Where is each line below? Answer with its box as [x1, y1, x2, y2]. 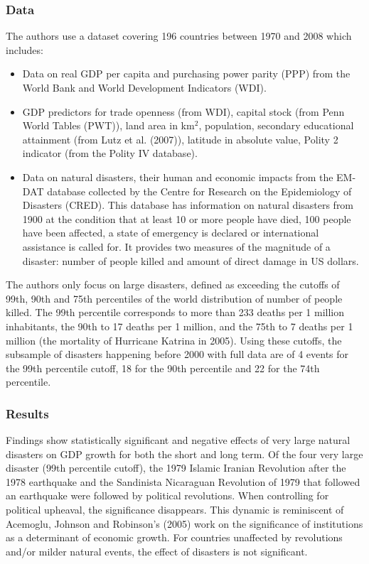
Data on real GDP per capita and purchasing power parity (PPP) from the [22, 66, 351, 81]
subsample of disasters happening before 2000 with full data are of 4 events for [6, 347, 349, 362]
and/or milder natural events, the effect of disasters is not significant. [6, 543, 308, 558]
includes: [6, 42, 43, 57]
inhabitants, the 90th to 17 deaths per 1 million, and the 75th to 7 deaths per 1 [6, 318, 353, 333]
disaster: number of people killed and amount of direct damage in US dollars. [22, 253, 359, 268]
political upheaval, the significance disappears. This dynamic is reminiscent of [6, 502, 344, 517]
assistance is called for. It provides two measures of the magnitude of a [22, 239, 331, 254]
